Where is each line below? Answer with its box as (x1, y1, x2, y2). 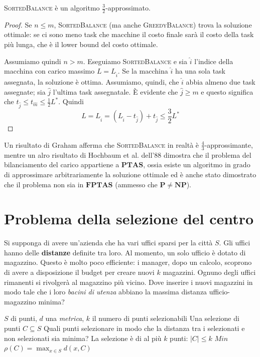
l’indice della (194, 56, 233, 66)
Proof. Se (4, 19, 32, 30)
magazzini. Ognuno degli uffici (163, 267, 256, 277)
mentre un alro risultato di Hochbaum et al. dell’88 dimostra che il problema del (4, 149, 251, 160)
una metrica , (45, 313, 84, 323)
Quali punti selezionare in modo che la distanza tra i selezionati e (43, 323, 245, 333)
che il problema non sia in (4, 179, 84, 189)
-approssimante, (204, 139, 253, 150)
